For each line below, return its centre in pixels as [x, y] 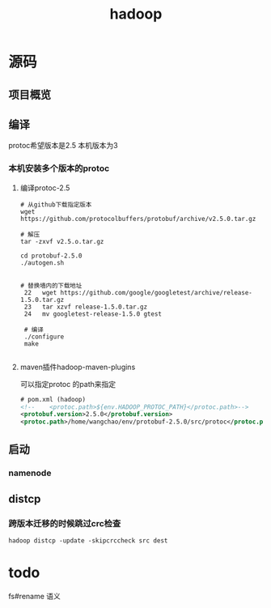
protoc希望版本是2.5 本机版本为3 [64, 146]
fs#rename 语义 [34, 597]
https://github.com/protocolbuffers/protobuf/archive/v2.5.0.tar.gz [138, 219]
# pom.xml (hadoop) [53, 399]
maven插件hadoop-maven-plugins [78, 367]
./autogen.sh [42, 263]
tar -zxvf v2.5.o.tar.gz [62, 241]
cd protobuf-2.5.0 [51, 256]
